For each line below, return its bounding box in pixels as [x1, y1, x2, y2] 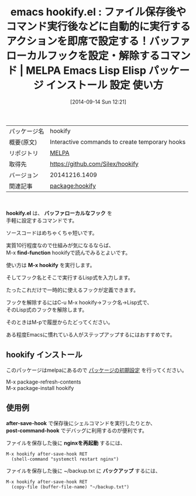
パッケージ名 [9, 127, 44, 135]
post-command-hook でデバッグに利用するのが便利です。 [6, 427, 147, 434]
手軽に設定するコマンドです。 [6, 217, 78, 224]
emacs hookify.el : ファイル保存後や [10, 5, 187, 19]
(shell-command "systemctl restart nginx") [11, 456, 119, 462]
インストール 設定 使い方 [46, 78, 164, 92]
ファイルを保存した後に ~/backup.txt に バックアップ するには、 [6, 467, 161, 474]
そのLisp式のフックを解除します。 [6, 306, 88, 313]
